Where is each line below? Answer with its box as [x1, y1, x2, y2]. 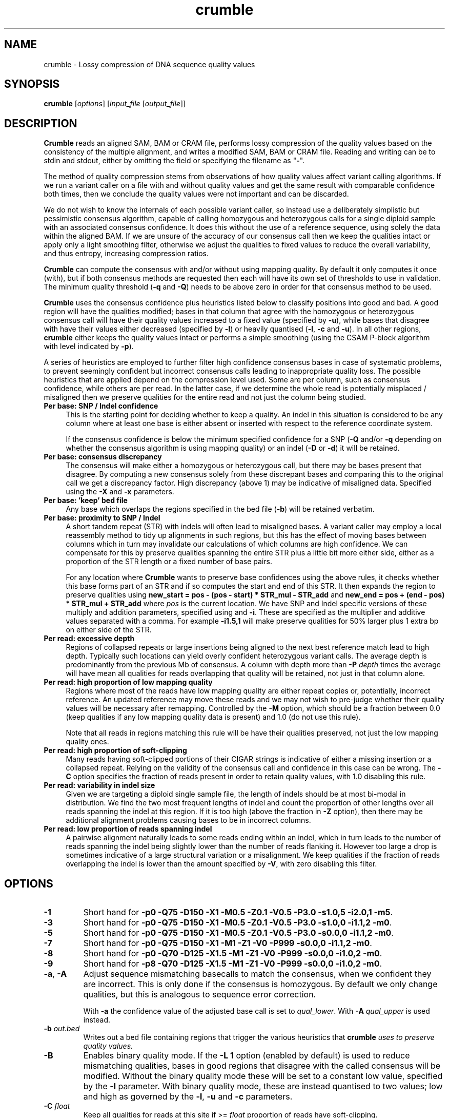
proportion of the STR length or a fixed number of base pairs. [66, 557, 272, 566]
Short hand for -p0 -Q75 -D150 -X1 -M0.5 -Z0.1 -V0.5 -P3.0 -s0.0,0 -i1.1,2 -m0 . [83, 928, 394, 938]
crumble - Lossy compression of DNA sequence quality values [44, 60, 255, 69]
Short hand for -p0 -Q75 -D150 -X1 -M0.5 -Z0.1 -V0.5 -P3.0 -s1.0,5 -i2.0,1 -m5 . [83, 907, 393, 918]
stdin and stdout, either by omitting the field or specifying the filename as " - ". [44, 156, 305, 165]
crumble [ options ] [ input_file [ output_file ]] [44, 99, 186, 108]
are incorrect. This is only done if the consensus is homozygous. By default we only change [83, 979, 438, 990]
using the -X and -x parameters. [66, 487, 174, 496]
